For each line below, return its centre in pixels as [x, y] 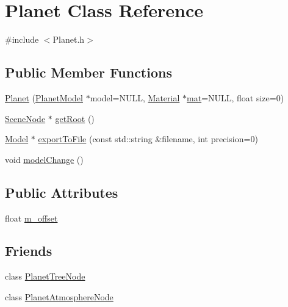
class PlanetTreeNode [45, 276]
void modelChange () [44, 159]
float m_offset [31, 218]
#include [22, 39]
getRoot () [75, 118]
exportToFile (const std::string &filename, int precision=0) [148, 139]
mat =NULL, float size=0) [236, 97]
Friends [29, 251]
